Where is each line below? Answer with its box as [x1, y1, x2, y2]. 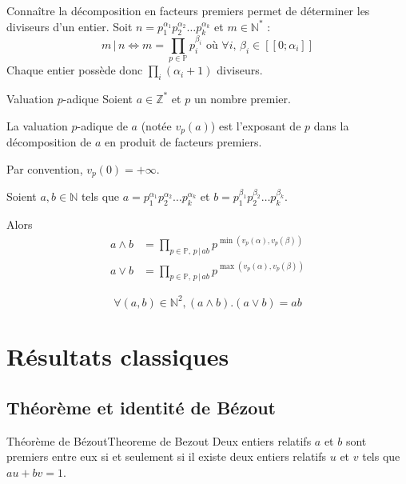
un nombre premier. [193, 90, 291, 106]
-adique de [77, 117, 128, 134]
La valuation [6, 117, 68, 134]
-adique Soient [62, 90, 133, 106]
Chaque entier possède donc [6, 62, 143, 78]
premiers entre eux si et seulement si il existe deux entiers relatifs [6, 448, 327, 465]
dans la [313, 117, 349, 134]
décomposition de [6, 133, 92, 150]
